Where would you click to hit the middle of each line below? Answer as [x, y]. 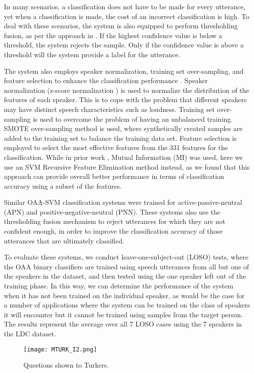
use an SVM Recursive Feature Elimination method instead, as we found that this [127, 166]
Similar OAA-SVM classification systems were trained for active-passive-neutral [123, 202]
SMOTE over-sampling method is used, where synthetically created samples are [123, 128]
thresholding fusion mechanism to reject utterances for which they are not [115, 221]
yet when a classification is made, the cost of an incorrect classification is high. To [127, 16]
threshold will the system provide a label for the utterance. [92, 54]
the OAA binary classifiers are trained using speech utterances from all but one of [127, 266]
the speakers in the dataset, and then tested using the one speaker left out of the [125, 276]
